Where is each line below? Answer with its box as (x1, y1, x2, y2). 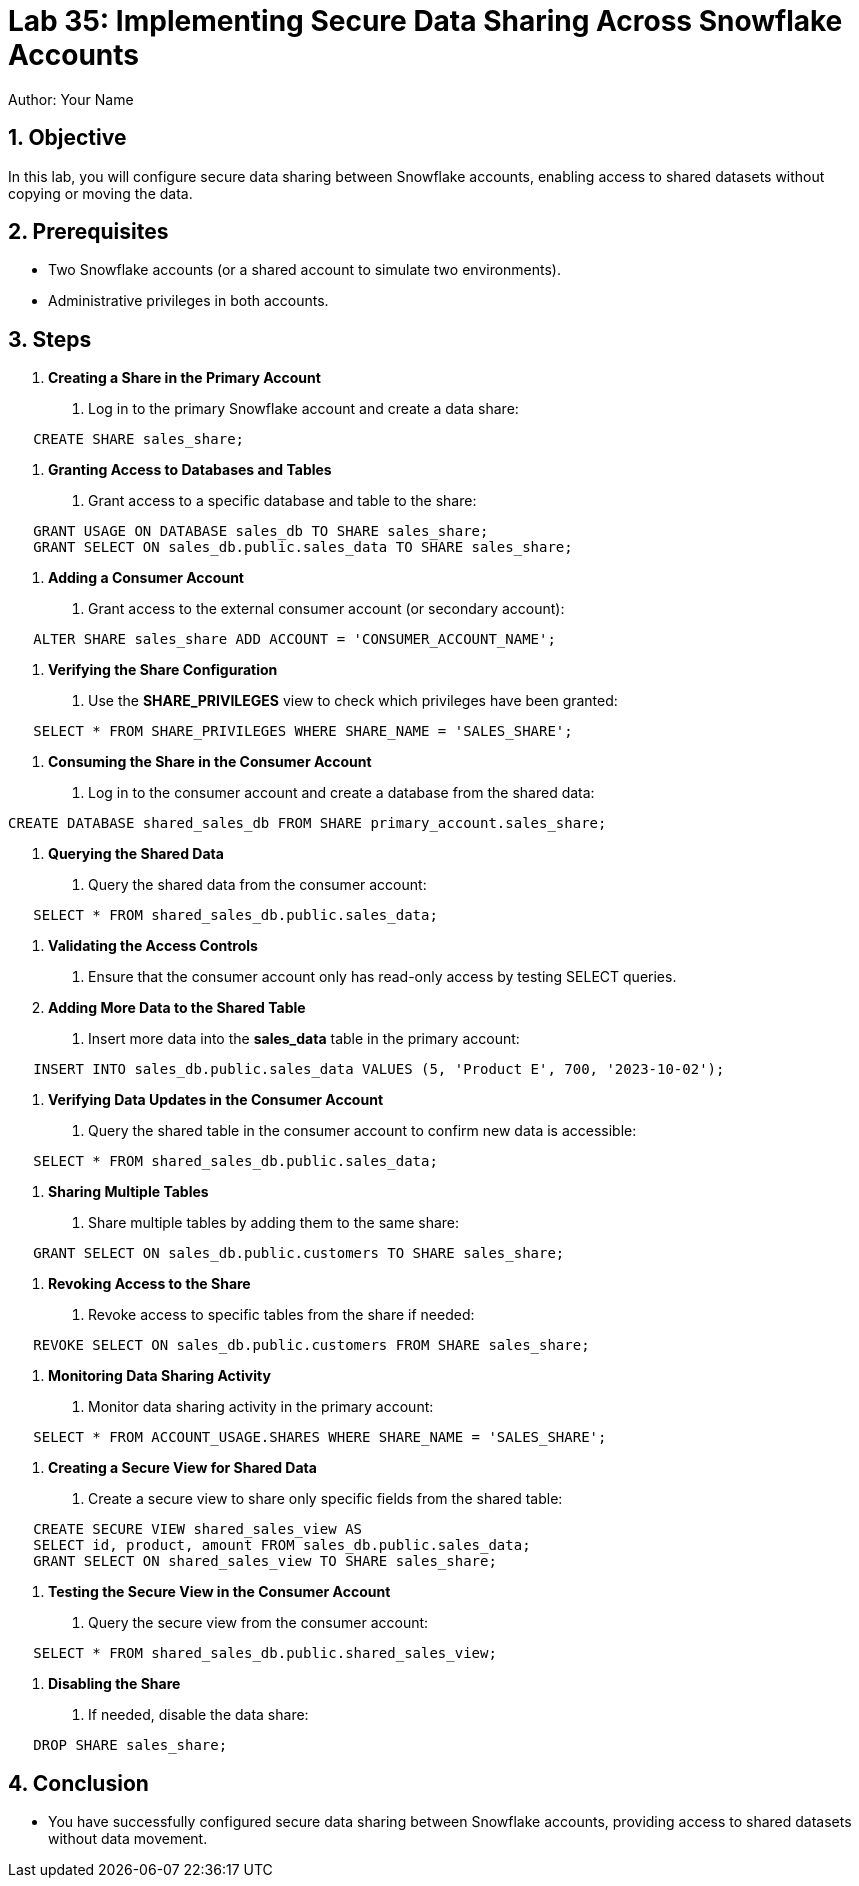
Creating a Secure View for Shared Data (48, 1459, 317, 1477)
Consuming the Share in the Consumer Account (48, 753, 372, 771)
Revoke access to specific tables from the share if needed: (88, 1306, 475, 1324)
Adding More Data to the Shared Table (48, 999, 306, 1017)
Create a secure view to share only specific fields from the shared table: (88, 1490, 563, 1508)
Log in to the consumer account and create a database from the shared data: (88, 784, 595, 802)
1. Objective (8, 125, 127, 151)
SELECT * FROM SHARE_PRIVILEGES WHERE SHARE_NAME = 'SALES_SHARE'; (33, 723, 573, 740)
